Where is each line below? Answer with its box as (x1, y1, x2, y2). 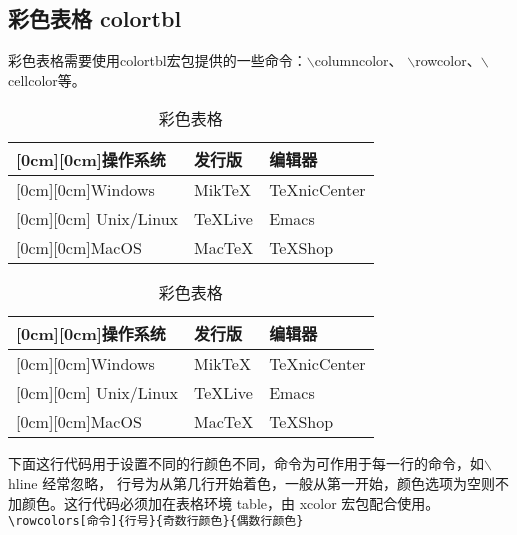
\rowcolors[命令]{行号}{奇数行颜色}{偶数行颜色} (8, 514, 304, 529)
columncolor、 (314, 50, 403, 71)
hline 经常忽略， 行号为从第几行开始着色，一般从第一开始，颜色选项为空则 (8, 472, 495, 493)
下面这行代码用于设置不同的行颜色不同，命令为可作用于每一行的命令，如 (8, 453, 484, 474)
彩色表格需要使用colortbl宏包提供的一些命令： (8, 50, 307, 71)
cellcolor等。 (8, 69, 86, 90)
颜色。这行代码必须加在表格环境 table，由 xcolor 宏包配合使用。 (21, 492, 440, 513)
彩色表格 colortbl (8, 3, 182, 34)
